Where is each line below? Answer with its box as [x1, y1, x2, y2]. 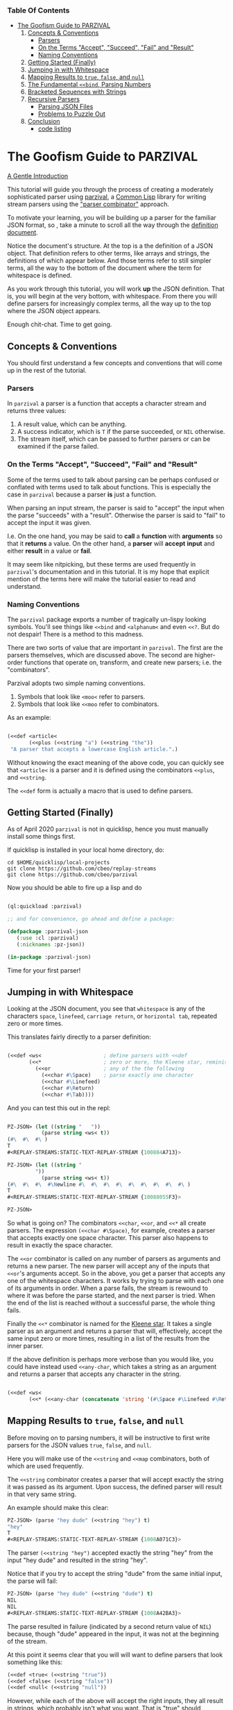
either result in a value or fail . [7, 546, 92, 555]
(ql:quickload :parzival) [7, 903, 82, 910]
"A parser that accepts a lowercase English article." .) [10, 746, 178, 753]
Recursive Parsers [27, 95, 80, 103]
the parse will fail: [7, 1577, 58, 1585]
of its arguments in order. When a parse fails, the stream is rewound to [7, 1284, 209, 1293]
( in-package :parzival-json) [7, 953, 92, 960]
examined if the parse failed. [17, 442, 99, 451]
